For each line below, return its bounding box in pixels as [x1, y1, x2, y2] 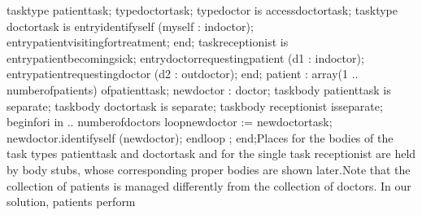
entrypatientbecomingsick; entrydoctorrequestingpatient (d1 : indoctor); [7, 49, 364, 66]
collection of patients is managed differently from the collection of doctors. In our [7, 177, 411, 194]
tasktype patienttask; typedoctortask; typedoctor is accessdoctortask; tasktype [7, 2, 398, 18]
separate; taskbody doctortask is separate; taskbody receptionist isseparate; [7, 97, 383, 114]
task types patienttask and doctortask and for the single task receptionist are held [7, 145, 416, 162]
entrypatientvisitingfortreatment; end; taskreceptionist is [7, 33, 289, 50]
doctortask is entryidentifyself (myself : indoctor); [7, 17, 254, 34]
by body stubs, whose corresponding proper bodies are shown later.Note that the [7, 160, 411, 178]
